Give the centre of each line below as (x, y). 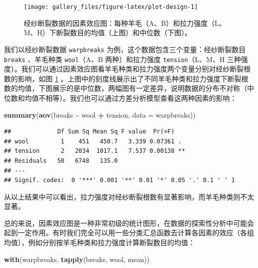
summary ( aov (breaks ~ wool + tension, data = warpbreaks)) (100, 114)
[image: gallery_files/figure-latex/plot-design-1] (111, 7)
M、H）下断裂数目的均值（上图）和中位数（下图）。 (108, 33)
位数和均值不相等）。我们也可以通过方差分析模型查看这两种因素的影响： (120, 98)
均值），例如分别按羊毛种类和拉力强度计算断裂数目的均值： (99, 242)
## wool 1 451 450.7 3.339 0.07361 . (93, 141)
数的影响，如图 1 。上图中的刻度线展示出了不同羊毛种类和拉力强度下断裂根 (126, 78)
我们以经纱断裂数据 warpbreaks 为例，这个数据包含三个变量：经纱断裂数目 (125, 49)
